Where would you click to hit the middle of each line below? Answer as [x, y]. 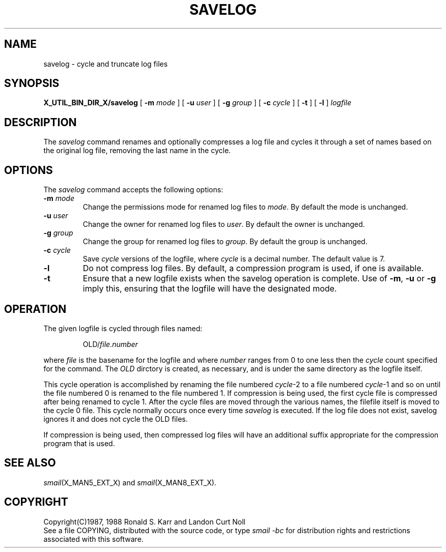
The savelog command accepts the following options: [133, 190]
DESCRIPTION [40, 122]
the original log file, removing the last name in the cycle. [137, 151]
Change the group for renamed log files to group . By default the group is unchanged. [225, 242]
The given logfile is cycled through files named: [123, 328]
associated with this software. [93, 539]
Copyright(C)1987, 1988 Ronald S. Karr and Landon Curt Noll [144, 521]
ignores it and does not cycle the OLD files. [116, 419]
